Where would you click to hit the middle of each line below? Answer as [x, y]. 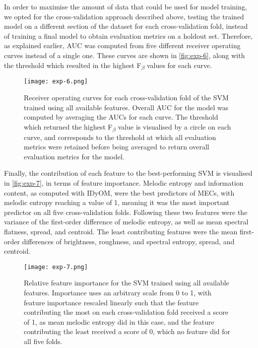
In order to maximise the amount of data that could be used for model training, [126, 6]
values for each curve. [179, 65]
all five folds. [43, 341]
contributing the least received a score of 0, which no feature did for [127, 331]
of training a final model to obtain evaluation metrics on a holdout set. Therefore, [129, 35]
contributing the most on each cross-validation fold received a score [126, 312]
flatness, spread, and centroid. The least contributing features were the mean [121, 231]
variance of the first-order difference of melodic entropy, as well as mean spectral [126, 222]
